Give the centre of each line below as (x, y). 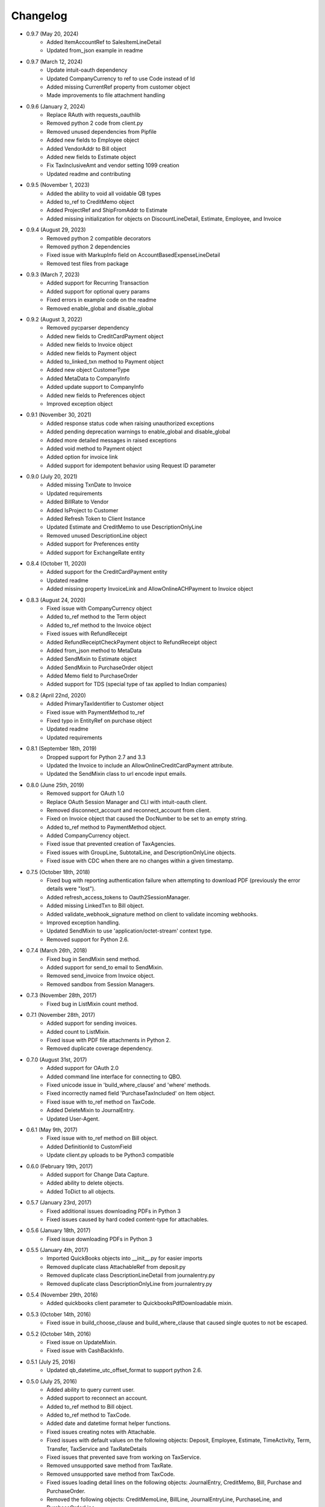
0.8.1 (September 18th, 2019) (61, 749)
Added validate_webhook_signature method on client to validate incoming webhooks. (152, 914)
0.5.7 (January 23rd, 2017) (59, 1203)
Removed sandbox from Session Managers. (101, 984)
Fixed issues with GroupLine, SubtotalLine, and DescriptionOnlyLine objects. (141, 852)
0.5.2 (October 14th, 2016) (59, 1334)
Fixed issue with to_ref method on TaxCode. (101, 1102)
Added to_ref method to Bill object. (90, 1406)
